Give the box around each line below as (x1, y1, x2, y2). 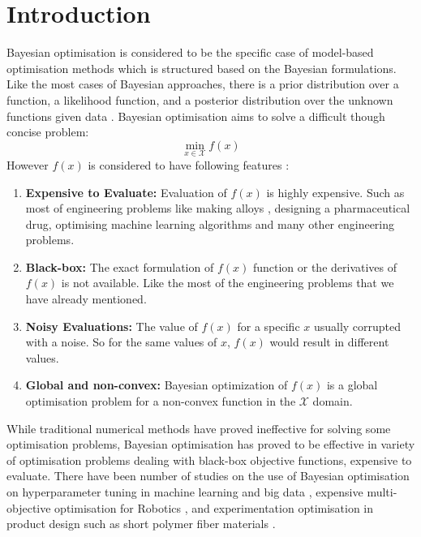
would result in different (269, 333, 389, 350)
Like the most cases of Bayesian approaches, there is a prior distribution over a (6, 75, 399, 92)
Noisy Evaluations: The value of (25, 317, 198, 334)
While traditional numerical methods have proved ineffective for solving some (6, 419, 391, 436)
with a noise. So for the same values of (25, 333, 217, 350)
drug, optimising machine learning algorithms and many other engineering (25, 215, 395, 232)
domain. (312, 393, 353, 410)
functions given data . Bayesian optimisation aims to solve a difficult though (6, 107, 385, 124)
